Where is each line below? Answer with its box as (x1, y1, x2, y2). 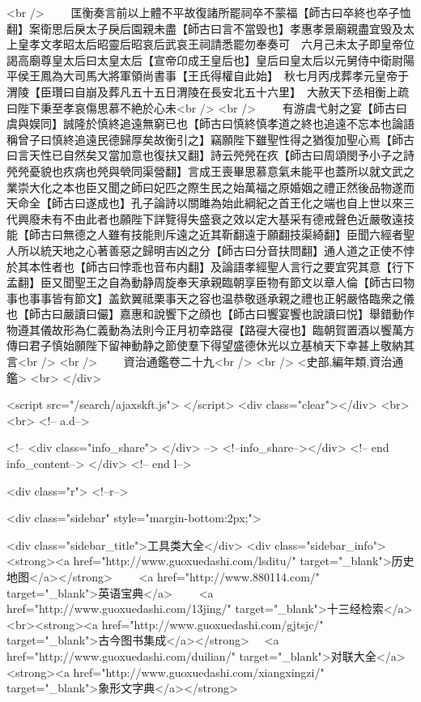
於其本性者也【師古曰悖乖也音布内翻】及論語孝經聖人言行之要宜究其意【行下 (6, 257, 415, 274)
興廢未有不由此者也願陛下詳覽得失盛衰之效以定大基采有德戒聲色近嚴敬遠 (17, 210, 403, 227)
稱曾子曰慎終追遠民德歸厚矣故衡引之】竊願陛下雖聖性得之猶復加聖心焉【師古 (6, 130, 415, 147)
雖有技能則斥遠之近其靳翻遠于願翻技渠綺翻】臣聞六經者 (108, 226, 403, 243)
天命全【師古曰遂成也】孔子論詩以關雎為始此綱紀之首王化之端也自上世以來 (6, 194, 403, 211)
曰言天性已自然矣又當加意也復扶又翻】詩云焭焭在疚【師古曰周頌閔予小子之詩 (6, 147, 415, 164)
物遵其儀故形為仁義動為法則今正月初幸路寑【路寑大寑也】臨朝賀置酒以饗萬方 (6, 321, 415, 338)
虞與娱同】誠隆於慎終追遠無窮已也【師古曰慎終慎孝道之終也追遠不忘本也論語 (6, 115, 415, 132)
